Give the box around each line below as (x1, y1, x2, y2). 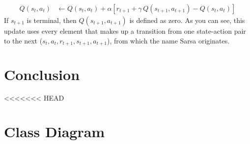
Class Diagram (4, 121, 105, 141)
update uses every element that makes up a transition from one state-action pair (4, 26, 246, 36)
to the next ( (4, 35, 43, 45)
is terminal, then (27, 15, 77, 25)
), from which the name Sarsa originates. (107, 35, 230, 45)
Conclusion (4, 64, 80, 84)
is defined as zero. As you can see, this (129, 15, 245, 25)
